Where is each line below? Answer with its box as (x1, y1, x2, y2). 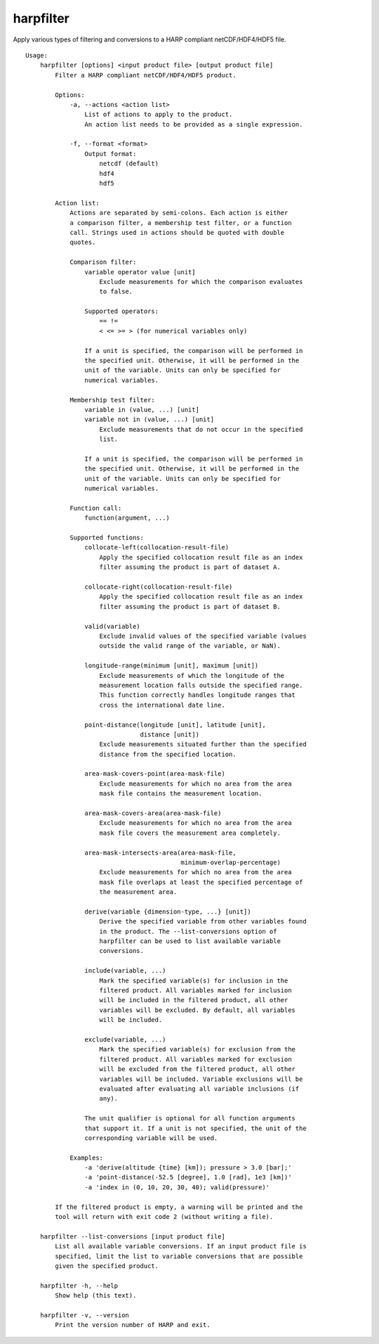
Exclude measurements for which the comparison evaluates (99, 278, 303, 286)
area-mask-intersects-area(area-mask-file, (84, 848, 237, 857)
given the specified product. (55, 1262, 159, 1269)
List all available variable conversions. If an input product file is (55, 1242, 307, 1250)
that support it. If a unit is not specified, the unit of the (84, 1124, 307, 1132)
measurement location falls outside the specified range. (99, 681, 303, 689)
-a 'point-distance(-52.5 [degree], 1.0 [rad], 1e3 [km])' (84, 1173, 292, 1182)
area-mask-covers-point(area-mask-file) (84, 770, 226, 778)
